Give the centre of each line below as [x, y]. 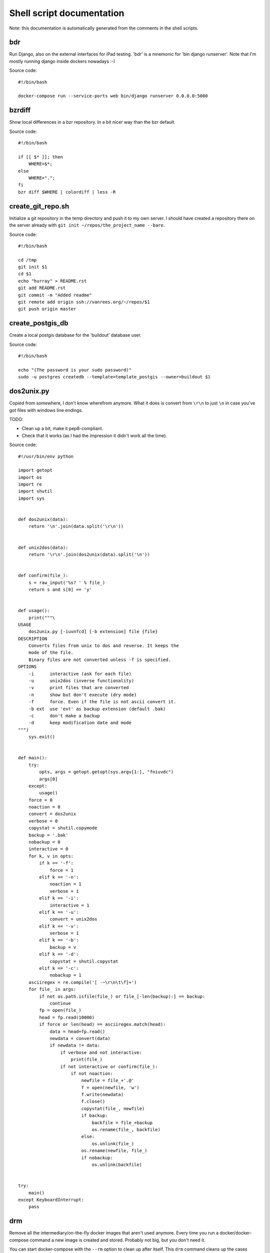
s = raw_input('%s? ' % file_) [67, 582]
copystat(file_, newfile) [113, 1108]
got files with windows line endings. [46, 410]
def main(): [33, 758]
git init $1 [33, 267]
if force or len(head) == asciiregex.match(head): [102, 1024]
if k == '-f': [56, 863]
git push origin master [47, 309]
